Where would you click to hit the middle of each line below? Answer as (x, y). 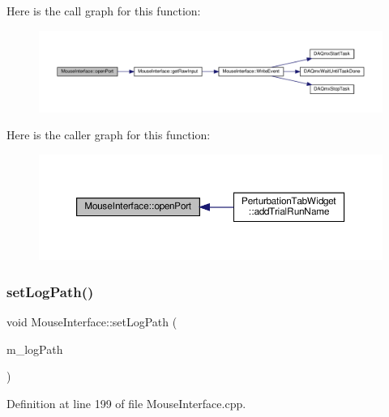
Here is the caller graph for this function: (109, 135)
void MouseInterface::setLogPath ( (92, 322)
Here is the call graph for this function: (104, 11)
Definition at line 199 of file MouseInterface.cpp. (126, 404)
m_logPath (35, 349)
